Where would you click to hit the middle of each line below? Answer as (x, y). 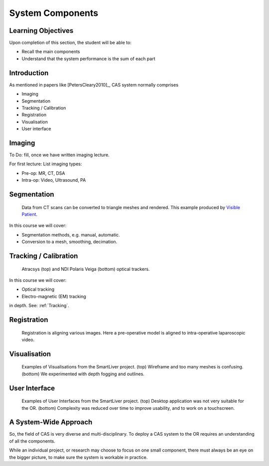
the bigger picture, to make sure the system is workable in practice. (78, 457)
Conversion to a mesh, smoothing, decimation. (69, 242)
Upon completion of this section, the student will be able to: (70, 43)
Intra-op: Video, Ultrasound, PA (54, 180)
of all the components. (32, 441)
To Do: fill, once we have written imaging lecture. (59, 155)
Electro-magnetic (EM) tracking (54, 296)
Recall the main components (51, 52)
